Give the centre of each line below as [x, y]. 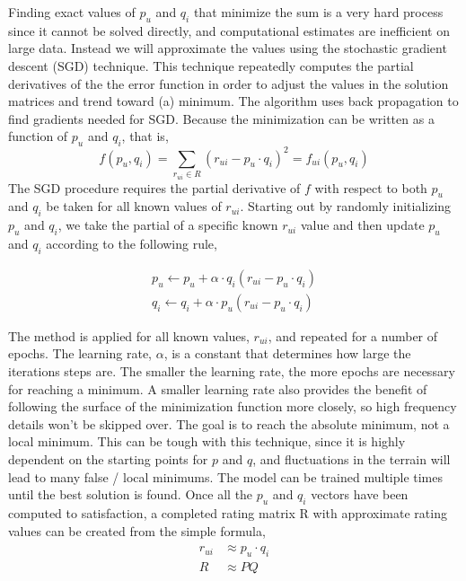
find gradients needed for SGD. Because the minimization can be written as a [221, 118]
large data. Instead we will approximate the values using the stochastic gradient [228, 48]
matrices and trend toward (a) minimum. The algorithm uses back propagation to [233, 101]
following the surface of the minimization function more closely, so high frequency [233, 406]
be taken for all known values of [134, 206]
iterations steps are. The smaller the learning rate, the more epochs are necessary [232, 371]
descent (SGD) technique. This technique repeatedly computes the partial [211, 65]
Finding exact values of [72, 12]
